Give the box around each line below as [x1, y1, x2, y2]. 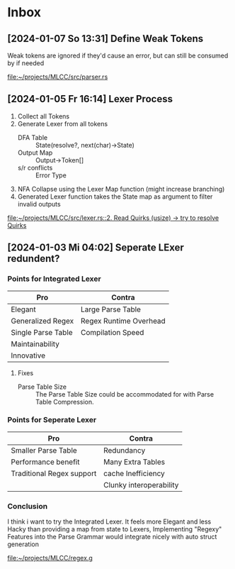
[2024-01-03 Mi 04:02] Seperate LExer [7, 242, 184, 254]
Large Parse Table [80, 304, 142, 314]
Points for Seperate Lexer [7, 415, 97, 425]
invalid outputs [17, 199, 62, 208]
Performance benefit [11, 457, 80, 467]
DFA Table [17, 133, 48, 142]
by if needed [7, 59, 45, 67]
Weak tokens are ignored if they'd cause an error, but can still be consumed [7, 51, 229, 60]
